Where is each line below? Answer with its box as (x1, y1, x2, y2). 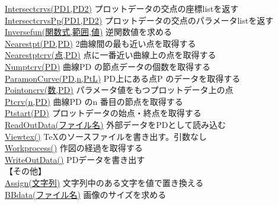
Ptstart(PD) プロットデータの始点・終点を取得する (5, 107, 202, 119)
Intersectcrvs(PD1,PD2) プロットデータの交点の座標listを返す (5, 2, 239, 14)
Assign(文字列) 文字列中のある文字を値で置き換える (5, 176, 204, 188)
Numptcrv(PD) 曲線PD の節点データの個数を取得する (5, 60, 210, 72)
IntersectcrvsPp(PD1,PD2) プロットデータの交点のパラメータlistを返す (5, 14, 274, 26)
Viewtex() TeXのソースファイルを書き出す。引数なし (5, 130, 207, 142)
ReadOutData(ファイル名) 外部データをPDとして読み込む (5, 118, 226, 130)
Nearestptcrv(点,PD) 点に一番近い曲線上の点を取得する (5, 49, 216, 61)
